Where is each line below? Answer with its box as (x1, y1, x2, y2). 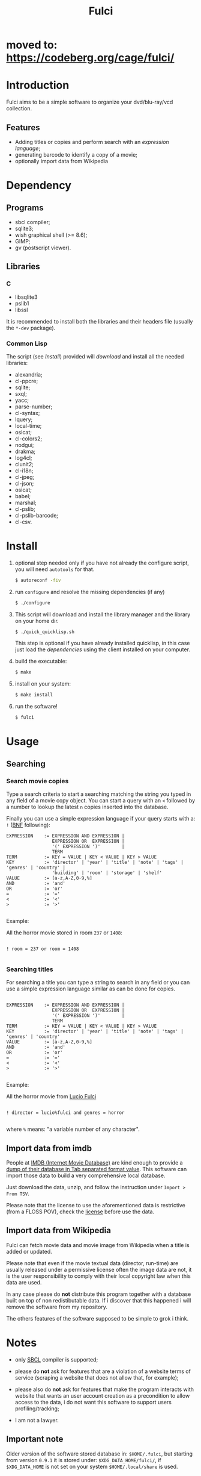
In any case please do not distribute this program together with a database (6, 1290, 191, 1298)
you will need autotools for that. (14, 565, 95, 573)
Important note (6, 1434, 64, 1444)
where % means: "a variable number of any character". (6, 1125, 140, 1133)
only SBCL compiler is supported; (14, 1356, 98, 1363)
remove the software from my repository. (6, 1303, 108, 1310)
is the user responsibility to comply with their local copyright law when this (6, 1272, 191, 1280)
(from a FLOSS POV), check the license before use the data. (6, 1208, 155, 1215)
